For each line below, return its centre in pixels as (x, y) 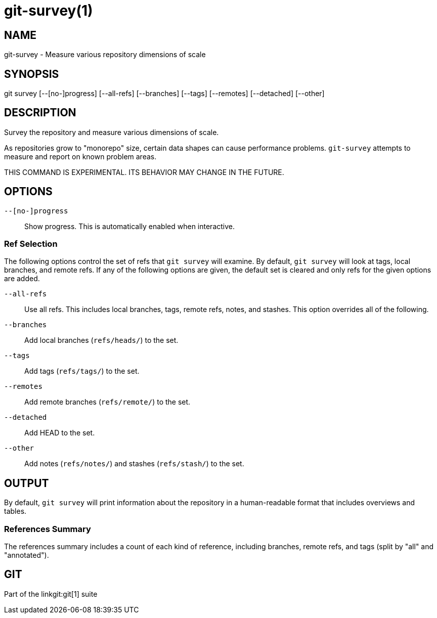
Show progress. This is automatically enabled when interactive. (130, 226)
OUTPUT (27, 483)
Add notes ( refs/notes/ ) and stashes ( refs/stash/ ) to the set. (134, 464)
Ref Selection (31, 244)
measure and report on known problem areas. (80, 156)
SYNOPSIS (32, 74)
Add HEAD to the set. (60, 433)
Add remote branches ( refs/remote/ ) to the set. (107, 402)
